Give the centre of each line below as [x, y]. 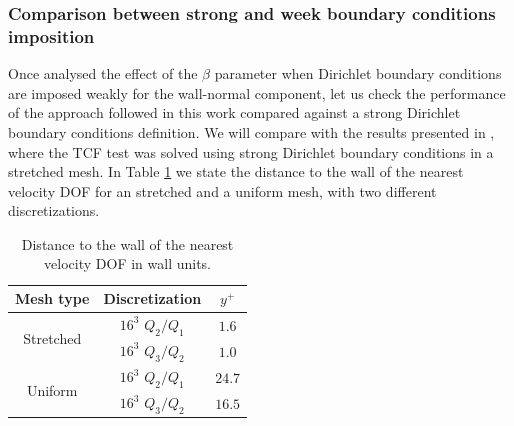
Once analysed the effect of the [103, 73]
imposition [51, 35]
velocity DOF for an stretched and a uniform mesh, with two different [222, 190]
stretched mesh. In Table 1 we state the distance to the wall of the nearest [236, 171]
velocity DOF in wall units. [127, 263]
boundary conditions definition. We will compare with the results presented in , [251, 131]
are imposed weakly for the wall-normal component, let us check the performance [257, 92]
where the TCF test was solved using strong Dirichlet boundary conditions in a [251, 151]
